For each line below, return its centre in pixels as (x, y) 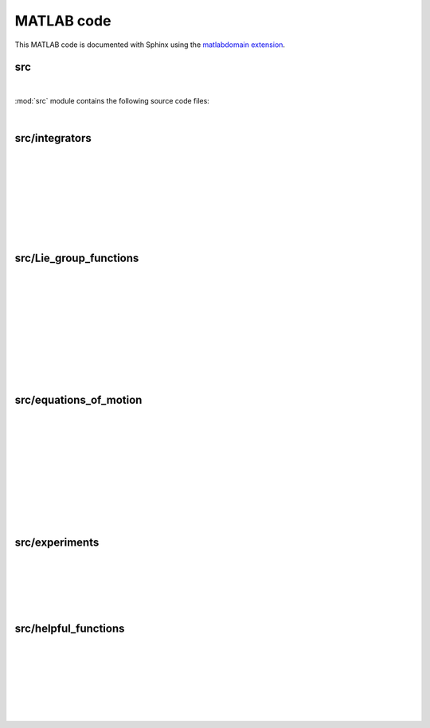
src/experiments (57, 542)
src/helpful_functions (70, 628)
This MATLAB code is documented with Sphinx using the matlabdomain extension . (150, 45)
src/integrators (53, 138)
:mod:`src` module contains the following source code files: (112, 100)
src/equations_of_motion (78, 400)
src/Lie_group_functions (77, 258)
